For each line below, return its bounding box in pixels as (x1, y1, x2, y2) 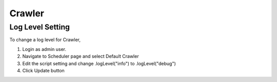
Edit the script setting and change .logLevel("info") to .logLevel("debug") (22, 60, 176, 66)
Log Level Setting (9, 22, 70, 32)
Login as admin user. (22, 46, 67, 52)
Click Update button (22, 67, 65, 73)
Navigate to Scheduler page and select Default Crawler (22, 53, 139, 60)
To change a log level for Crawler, (9, 37, 81, 43)
